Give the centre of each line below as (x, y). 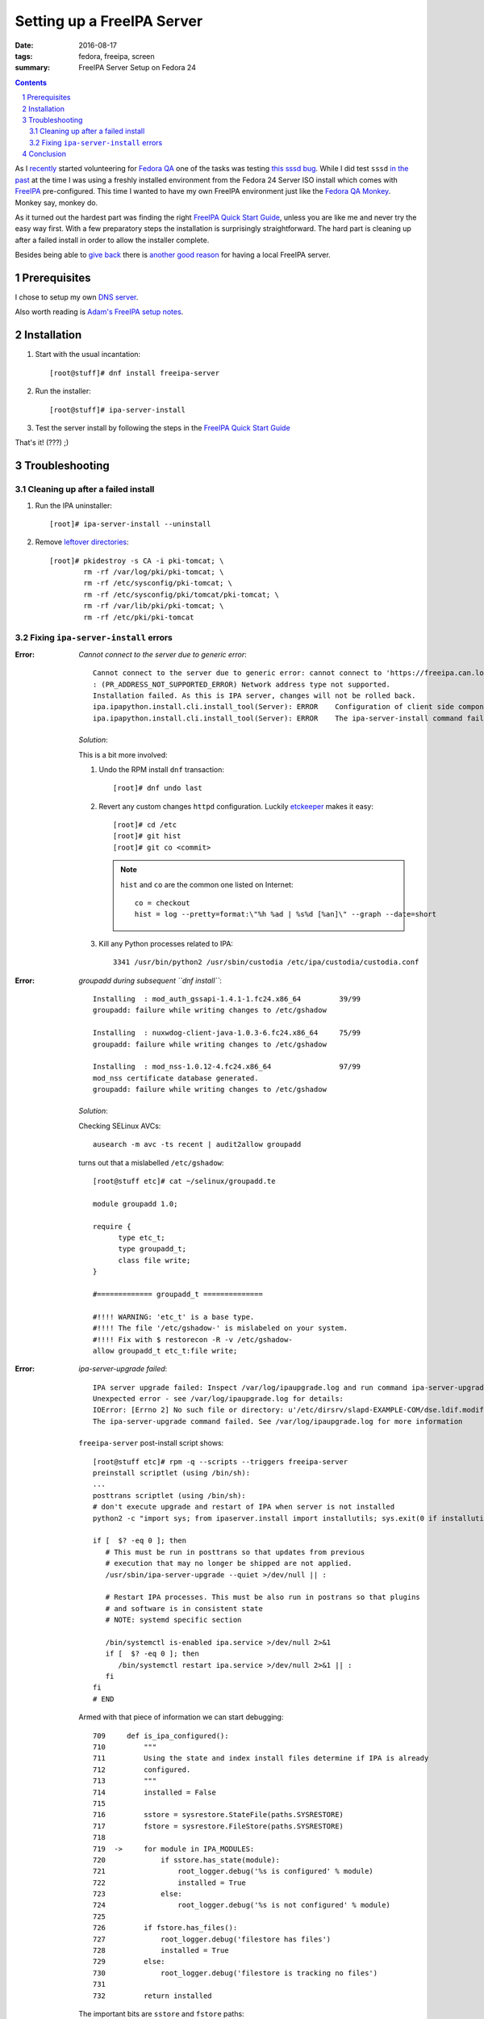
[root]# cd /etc (145, 825)
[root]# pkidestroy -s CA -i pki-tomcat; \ (137, 560)
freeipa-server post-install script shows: (151, 1443)
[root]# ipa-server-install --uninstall (130, 524)
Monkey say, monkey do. (56, 203)
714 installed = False (155, 1792)
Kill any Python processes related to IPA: (166, 943)
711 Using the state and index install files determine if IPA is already (261, 1758)
